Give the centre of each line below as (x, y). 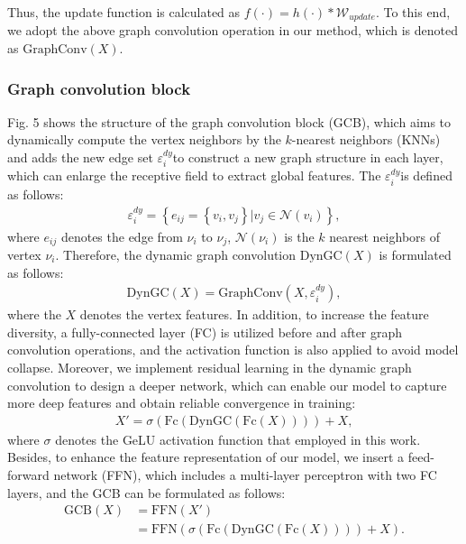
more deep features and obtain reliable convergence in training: (182, 403)
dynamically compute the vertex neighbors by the (144, 139)
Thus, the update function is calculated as (124, 12)
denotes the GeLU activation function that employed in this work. (238, 439)
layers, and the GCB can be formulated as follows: (146, 492)
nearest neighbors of (385, 236)
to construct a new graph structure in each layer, (308, 157)
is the (299, 236)
